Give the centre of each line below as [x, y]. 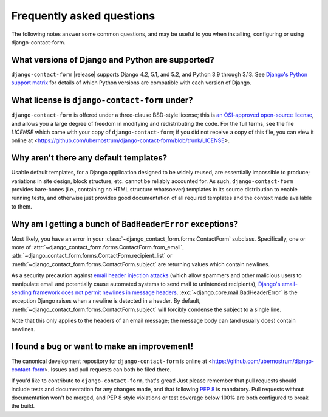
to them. [22, 206]
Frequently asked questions [83, 16]
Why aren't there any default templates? [89, 158]
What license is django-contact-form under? [102, 100]
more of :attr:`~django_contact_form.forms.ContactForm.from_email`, [98, 247]
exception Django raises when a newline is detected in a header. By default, [106, 301]
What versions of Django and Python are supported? [113, 60]
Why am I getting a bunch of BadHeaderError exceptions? [125, 224]
